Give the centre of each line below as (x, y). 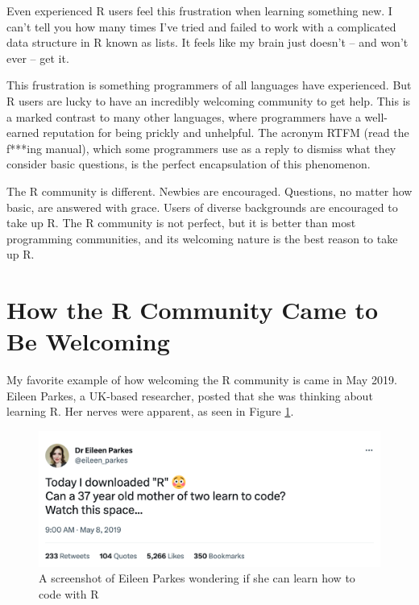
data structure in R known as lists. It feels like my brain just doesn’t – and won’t (207, 42)
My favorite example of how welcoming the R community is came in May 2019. (202, 380)
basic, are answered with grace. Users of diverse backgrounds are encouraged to (202, 207)
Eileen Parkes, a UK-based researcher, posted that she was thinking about (190, 395)
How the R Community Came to (193, 310)
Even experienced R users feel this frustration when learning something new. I (199, 10)
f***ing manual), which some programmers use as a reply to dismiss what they (201, 148)
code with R (69, 593)
